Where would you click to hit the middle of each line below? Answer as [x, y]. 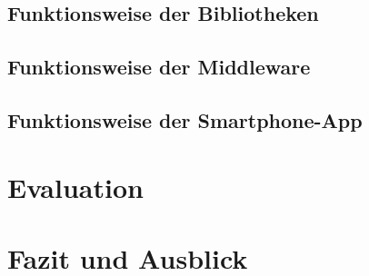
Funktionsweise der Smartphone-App [185, 119]
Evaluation [75, 187]
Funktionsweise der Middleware [159, 67]
